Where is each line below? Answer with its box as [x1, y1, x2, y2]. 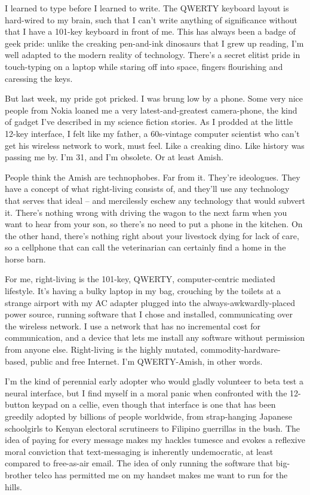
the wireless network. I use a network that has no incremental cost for [5, 319, 260, 332]
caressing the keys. [5, 72, 73, 84]
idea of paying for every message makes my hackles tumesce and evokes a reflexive [5, 433, 305, 446]
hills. [5, 480, 22, 493]
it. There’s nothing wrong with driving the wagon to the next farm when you [5, 206, 287, 218]
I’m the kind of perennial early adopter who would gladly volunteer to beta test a [5, 375, 303, 387]
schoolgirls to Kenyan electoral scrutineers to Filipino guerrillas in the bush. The [5, 421, 300, 434]
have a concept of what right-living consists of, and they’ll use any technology [5, 182, 290, 195]
